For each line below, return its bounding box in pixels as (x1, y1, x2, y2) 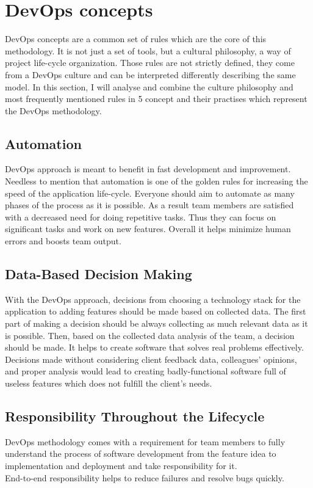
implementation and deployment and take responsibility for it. (5, 459, 237, 472)
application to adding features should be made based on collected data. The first (5, 305, 306, 318)
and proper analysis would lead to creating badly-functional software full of (5, 365, 286, 377)
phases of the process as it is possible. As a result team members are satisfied (5, 198, 294, 211)
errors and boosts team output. (5, 235, 121, 247)
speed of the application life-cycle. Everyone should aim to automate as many (5, 186, 295, 199)
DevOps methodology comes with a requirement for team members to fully (5, 435, 286, 448)
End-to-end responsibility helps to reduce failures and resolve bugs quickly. (5, 471, 284, 484)
